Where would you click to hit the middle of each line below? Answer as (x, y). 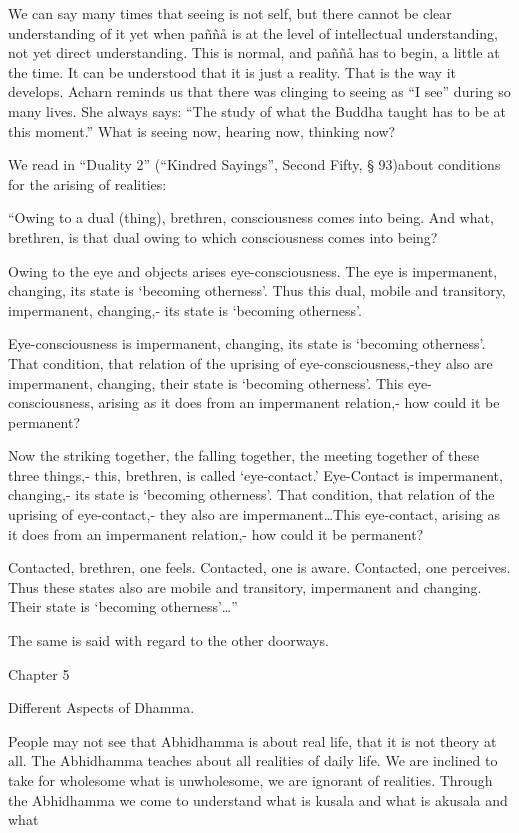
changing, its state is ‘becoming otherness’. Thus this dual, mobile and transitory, (257, 290)
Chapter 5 (39, 673)
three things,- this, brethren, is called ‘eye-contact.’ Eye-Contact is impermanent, (255, 474)
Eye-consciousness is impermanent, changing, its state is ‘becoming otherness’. (247, 343)
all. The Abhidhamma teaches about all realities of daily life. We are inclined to (253, 760)
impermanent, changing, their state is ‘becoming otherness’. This (206, 382)
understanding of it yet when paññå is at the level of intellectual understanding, (253, 32)
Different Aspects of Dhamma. (101, 707)
